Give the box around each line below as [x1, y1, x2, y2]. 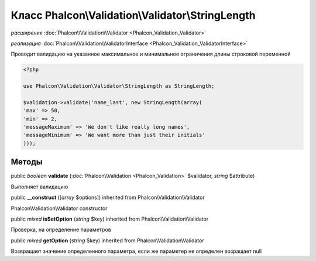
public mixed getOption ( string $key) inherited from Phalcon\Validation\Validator [11, 237, 204, 244]
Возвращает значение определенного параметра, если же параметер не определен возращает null [11, 248, 262, 255]
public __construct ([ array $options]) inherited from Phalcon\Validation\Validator [11, 194, 205, 201]
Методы [11, 157, 43, 167]
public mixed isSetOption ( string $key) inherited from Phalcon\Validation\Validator [11, 215, 209, 222]
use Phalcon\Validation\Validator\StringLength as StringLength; [23, 83, 215, 90]
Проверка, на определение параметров [11, 226, 111, 233]
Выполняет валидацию [11, 183, 68, 190]
